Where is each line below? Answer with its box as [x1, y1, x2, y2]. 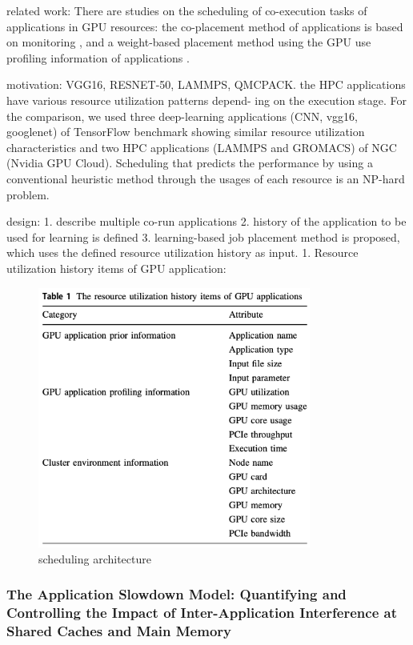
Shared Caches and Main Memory [6, 620, 232, 640]
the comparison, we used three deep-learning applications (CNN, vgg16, [6, 107, 359, 124]
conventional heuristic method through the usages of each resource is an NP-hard [6, 170, 405, 186]
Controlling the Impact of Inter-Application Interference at [6, 603, 397, 622]
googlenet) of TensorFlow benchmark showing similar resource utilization [6, 123, 365, 140]
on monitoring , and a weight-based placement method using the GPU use [6, 34, 371, 50]
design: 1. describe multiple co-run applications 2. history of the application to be [6, 213, 407, 230]
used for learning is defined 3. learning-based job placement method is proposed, [6, 228, 400, 245]
